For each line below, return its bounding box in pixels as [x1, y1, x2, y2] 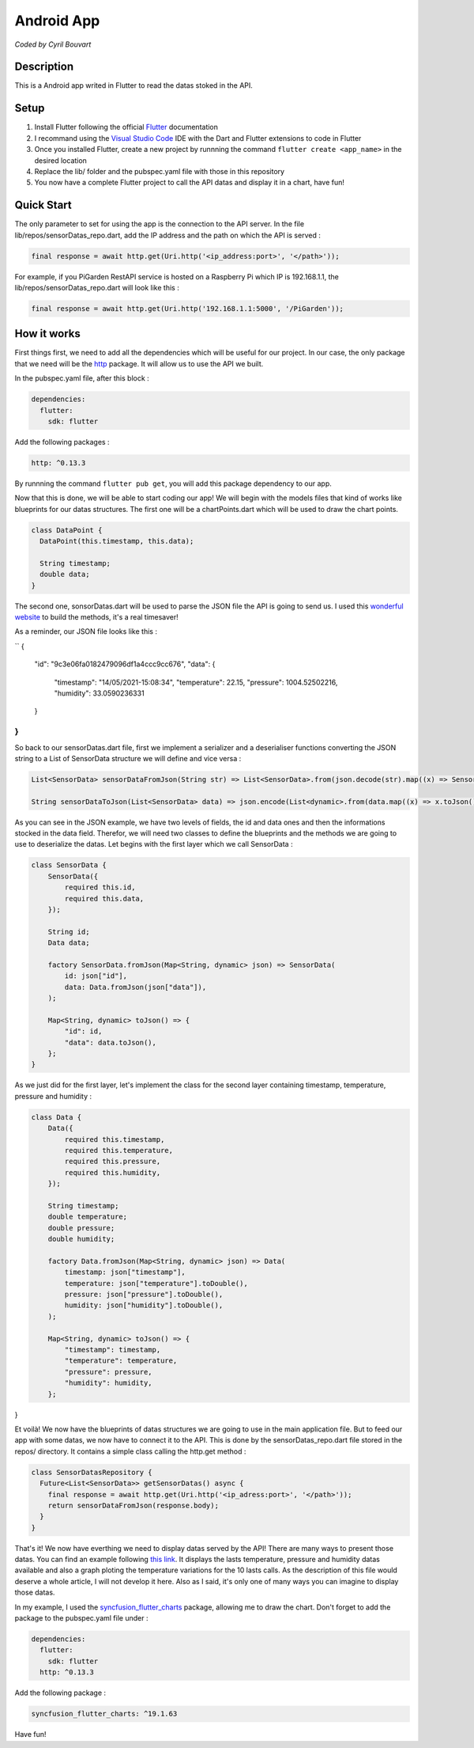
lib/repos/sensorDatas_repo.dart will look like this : [14, 282, 179, 292]
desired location [34, 155, 87, 165]
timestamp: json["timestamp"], [64, 1268, 186, 1277]
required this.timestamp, [64, 1135, 165, 1143]
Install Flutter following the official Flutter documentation [34, 123, 219, 132]
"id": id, [64, 1027, 103, 1036]
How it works [14, 327, 81, 340]
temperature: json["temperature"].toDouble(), [64, 1279, 248, 1287]
